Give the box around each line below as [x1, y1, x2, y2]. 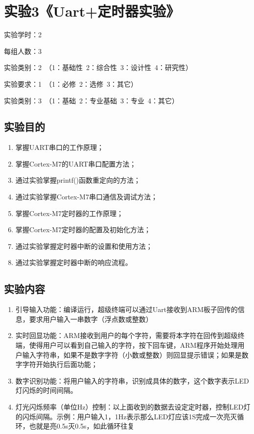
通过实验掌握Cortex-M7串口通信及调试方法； [15, 192, 158, 202]
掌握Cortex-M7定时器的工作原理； [15, 208, 123, 218]
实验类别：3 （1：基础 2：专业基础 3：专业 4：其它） [4, 95, 179, 105]
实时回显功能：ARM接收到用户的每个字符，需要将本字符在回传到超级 [15, 330, 238, 340]
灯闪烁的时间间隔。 [15, 385, 77, 395]
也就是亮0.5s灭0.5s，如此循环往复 [29, 421, 135, 431]
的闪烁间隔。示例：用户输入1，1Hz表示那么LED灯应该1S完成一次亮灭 [15, 411, 237, 421]
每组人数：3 [4, 46, 42, 56]
